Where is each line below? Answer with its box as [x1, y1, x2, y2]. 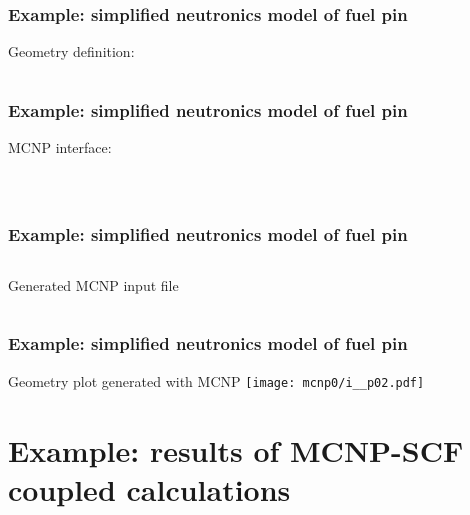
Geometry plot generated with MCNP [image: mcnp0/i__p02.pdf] [8, 370, 425, 391]
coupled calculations [8, 468, 291, 509]
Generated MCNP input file [8, 274, 179, 295]
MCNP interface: [8, 137, 112, 158]
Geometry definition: [8, 41, 135, 62]
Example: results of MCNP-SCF [8, 429, 464, 470]
